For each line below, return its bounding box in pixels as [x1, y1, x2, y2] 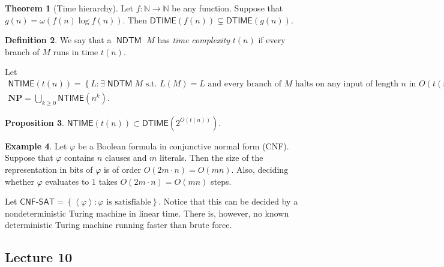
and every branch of [208, 79, 282, 88]
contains [64, 151, 95, 164]
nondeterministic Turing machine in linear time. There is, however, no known [5, 206, 289, 219]
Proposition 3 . [5, 116, 64, 128]
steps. [211, 175, 232, 187]
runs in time [53, 45, 98, 58]
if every [258, 34, 286, 46]
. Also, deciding [231, 163, 289, 176]
